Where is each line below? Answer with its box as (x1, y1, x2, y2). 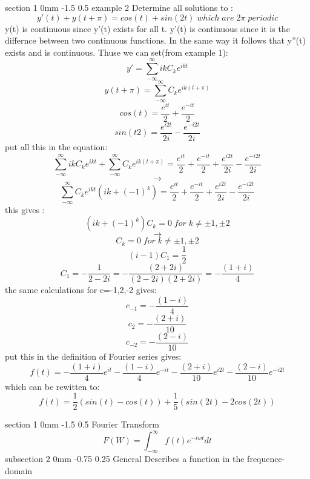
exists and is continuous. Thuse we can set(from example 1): (5, 45, 228, 58)
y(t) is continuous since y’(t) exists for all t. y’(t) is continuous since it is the (5, 22, 290, 35)
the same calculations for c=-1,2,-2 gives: (5, 283, 157, 296)
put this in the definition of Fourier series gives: (5, 350, 182, 362)
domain (5, 464, 33, 477)
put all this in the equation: (5, 140, 108, 153)
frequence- (247, 452, 285, 465)
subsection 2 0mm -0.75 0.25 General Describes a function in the (5, 452, 245, 465)
